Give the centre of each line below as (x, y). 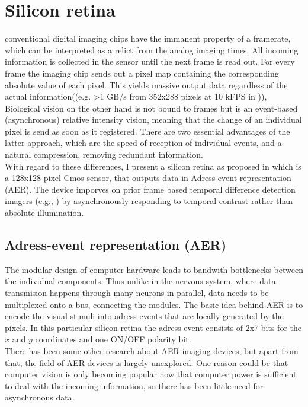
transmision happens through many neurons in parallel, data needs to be (137, 293)
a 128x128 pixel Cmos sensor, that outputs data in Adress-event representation (148, 178)
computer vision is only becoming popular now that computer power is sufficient (151, 374)
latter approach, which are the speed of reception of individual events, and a (143, 143)
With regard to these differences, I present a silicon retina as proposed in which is (153, 166)
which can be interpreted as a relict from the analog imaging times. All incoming (152, 50)
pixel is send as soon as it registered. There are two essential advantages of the (147, 131)
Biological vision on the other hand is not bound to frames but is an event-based (151, 108)
